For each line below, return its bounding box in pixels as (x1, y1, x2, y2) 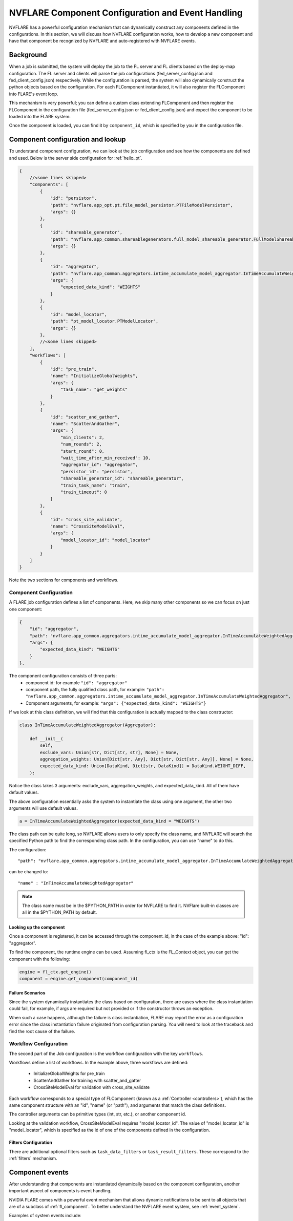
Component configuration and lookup (9, 135, 126, 144)
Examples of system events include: (9, 1213, 82, 1219)
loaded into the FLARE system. (9, 113, 71, 119)
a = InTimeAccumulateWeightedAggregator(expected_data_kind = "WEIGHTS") (19, 818, 200, 824)
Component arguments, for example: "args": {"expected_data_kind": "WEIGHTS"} (25, 700, 207, 706)
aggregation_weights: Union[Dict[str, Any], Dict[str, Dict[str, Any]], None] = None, (40, 757, 254, 762)
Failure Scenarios (9, 989, 46, 996)
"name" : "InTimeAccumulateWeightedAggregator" (18, 880, 134, 886)
